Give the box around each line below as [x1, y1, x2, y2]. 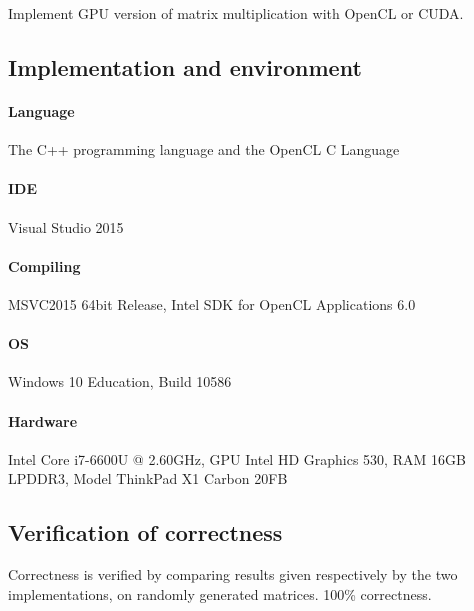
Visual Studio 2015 [8, 216, 124, 237]
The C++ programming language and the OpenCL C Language [8, 139, 400, 160]
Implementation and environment [8, 51, 362, 82]
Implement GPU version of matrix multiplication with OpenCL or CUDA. [8, 3, 464, 23]
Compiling [8, 255, 81, 276]
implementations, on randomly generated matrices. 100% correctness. [8, 583, 432, 604]
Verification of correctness [8, 517, 283, 548]
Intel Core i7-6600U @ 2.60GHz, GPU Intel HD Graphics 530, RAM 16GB [8, 448, 466, 469]
